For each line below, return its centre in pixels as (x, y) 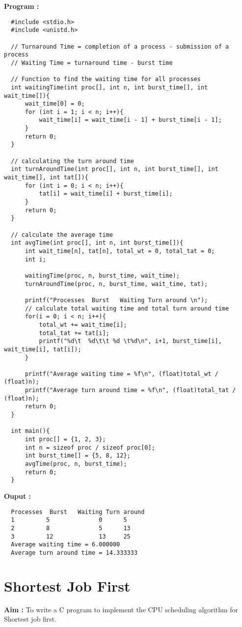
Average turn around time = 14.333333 (74, 553)
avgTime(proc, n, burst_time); (76, 464)
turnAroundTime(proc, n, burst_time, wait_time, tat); (116, 284)
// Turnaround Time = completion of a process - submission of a (120, 46)
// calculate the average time (62, 235)
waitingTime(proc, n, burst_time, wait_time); (102, 275)
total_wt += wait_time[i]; (83, 325)
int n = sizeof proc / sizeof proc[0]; (90, 447)
